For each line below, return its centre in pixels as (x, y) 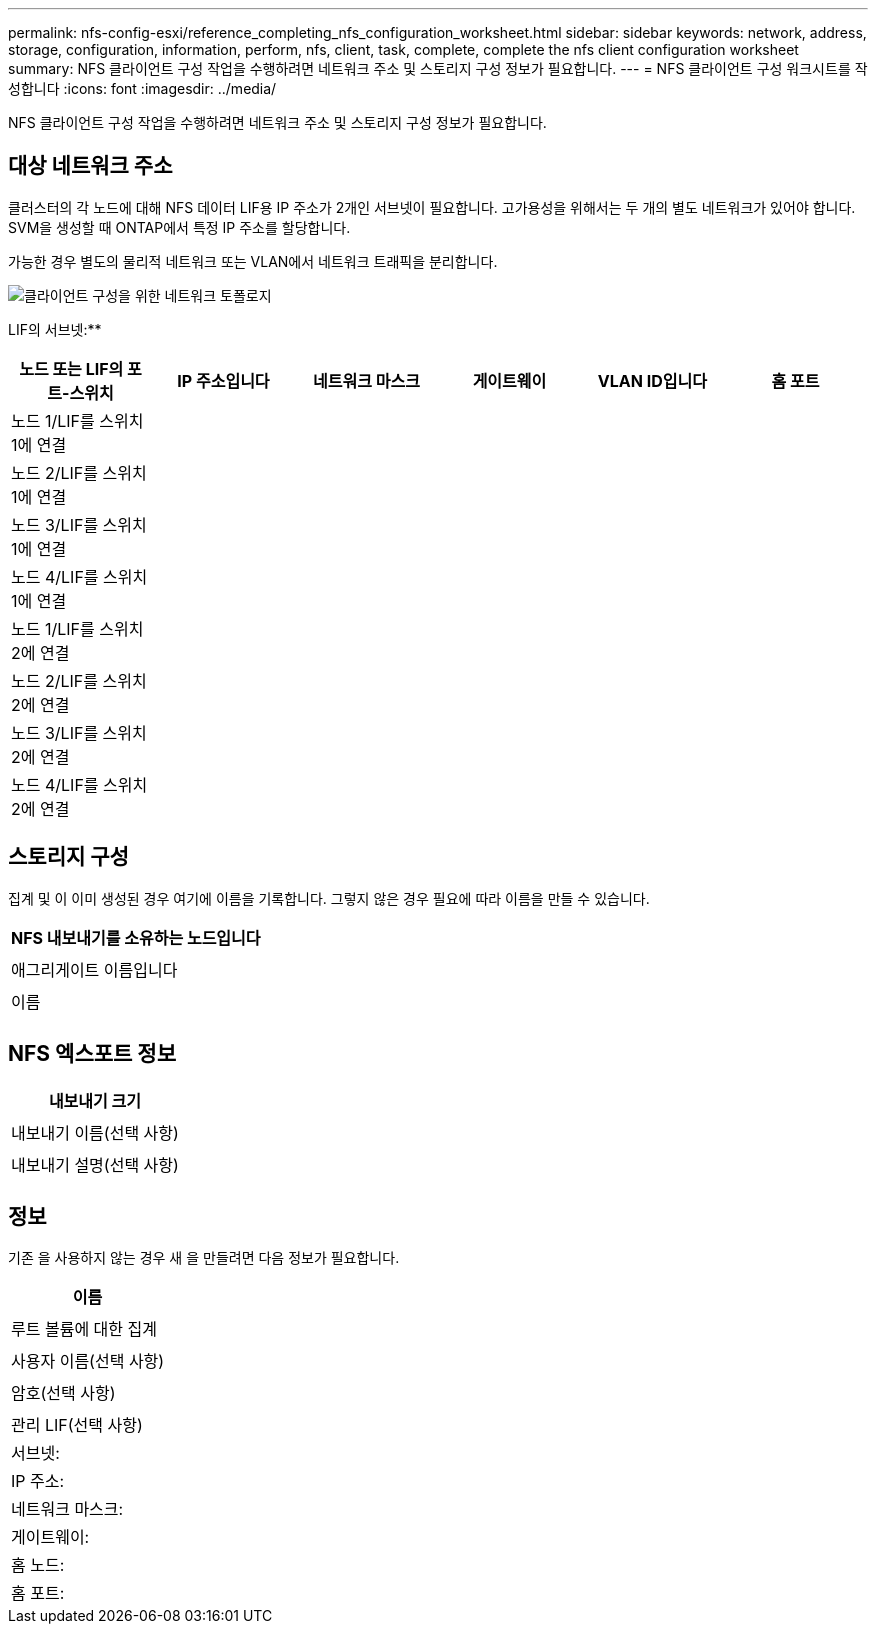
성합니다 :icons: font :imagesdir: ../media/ (142, 88)
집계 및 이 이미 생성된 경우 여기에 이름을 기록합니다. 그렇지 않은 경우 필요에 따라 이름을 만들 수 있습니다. (329, 898)
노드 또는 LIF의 (71, 368)
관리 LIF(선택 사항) (77, 1425)
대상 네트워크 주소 (90, 166)
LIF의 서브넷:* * (55, 329)
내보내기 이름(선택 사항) (95, 1132)
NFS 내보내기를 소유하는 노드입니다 (136, 937)
